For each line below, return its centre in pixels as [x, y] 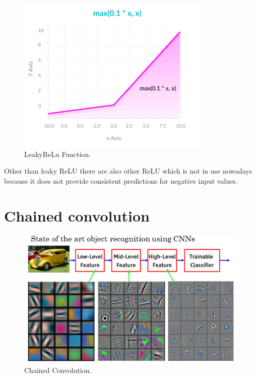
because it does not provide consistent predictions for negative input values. [121, 180]
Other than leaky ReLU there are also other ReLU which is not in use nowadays [128, 171]
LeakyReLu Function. [58, 154]
